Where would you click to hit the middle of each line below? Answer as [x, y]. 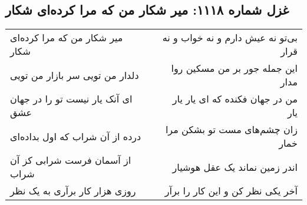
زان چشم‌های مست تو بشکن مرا [231, 130]
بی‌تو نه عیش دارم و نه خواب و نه [230, 38]
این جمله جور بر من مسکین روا [234, 68]
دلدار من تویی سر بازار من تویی [75, 75]
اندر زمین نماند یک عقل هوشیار [235, 167]
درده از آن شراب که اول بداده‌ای [76, 136]
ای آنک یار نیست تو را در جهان [71, 99]
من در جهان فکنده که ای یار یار [235, 99]
